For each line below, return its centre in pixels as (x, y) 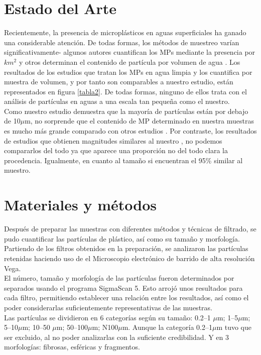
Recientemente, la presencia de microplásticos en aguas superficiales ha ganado (125, 32)
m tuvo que (234, 327)
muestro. (17, 170)
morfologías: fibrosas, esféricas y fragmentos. (72, 347)
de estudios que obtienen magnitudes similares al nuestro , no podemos (113, 140)
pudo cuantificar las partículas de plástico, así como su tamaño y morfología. (122, 238)
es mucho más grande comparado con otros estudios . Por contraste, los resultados (130, 131)
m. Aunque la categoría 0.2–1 (167, 327)
